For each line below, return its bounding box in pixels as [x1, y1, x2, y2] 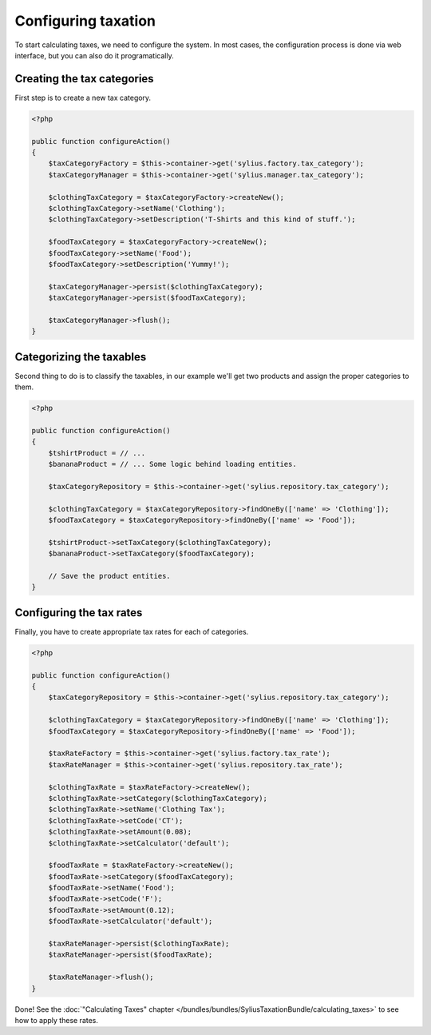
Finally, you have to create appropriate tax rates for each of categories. [14, 627, 249, 636]
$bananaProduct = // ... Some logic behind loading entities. [48, 460, 297, 469]
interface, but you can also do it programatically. [14, 50, 175, 60]
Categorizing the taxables [14, 350, 147, 364]
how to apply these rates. [14, 1015, 99, 1025]
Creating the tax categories [14, 72, 155, 86]
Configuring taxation [14, 12, 156, 30]
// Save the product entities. [48, 571, 171, 580]
